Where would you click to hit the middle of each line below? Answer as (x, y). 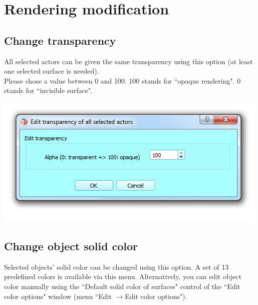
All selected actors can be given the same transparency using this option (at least (129, 61)
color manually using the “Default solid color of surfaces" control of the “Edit (122, 286)
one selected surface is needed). (52, 71)
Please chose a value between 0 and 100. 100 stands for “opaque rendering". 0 (123, 80)
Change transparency (60, 40)
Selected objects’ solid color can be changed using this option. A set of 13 (116, 266)
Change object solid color (71, 246)
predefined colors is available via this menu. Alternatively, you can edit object (123, 276)
